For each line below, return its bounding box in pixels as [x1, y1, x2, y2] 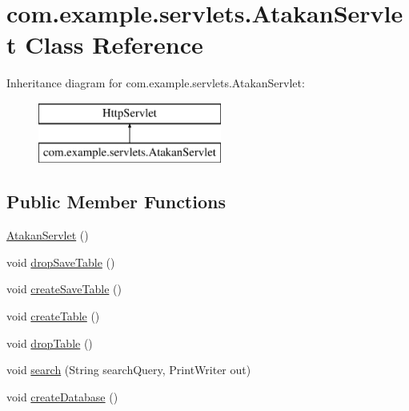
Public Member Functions [6, 189, 226, 214]
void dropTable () [6, 334, 93, 351]
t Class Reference [6, 28, 203, 61]
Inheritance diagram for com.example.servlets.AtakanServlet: [6, 75, 305, 91]
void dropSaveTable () [6, 253, 115, 270]
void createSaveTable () [6, 280, 122, 297]
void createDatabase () [6, 388, 118, 405]
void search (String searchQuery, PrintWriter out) [6, 361, 251, 378]
